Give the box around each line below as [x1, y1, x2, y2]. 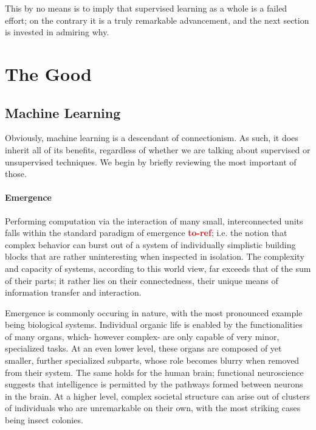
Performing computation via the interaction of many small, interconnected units [5, 214, 303, 227]
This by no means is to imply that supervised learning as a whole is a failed [5, 2, 287, 14]
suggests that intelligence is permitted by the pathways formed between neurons [5, 378, 303, 390]
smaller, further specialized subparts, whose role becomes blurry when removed [5, 354, 300, 367]
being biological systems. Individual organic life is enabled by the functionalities [5, 318, 303, 331]
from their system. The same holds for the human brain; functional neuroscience [5, 366, 304, 378]
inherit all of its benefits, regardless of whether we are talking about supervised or [5, 143, 311, 156]
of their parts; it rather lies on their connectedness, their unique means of [5, 274, 278, 286]
